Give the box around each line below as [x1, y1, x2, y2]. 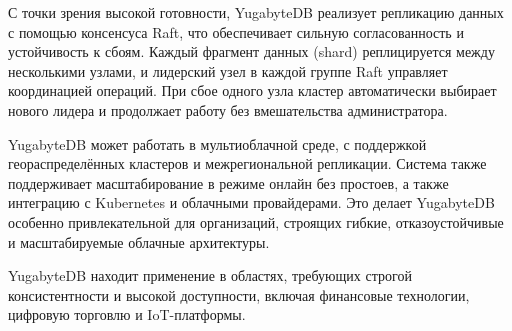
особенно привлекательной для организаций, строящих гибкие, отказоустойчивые [8, 211, 504, 232]
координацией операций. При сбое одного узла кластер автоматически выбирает [8, 80, 497, 101]
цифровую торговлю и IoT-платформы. [8, 304, 246, 325]
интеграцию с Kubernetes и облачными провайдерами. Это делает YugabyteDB [8, 192, 495, 213]
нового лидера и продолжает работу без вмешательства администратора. [8, 99, 448, 120]
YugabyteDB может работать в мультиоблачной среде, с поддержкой [8, 133, 427, 154]
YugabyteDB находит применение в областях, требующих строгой [8, 265, 412, 286]
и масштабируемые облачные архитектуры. [8, 231, 270, 252]
